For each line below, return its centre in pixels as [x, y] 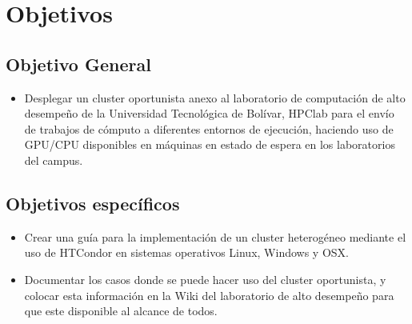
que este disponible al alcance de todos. [121, 311]
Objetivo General [78, 64]
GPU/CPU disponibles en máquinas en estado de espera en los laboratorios [210, 144]
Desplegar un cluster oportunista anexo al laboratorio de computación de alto [215, 97]
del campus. [54, 160]
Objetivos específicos [93, 203]
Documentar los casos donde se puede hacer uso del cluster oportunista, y [205, 279]
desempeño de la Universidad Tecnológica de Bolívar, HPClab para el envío [209, 113]
